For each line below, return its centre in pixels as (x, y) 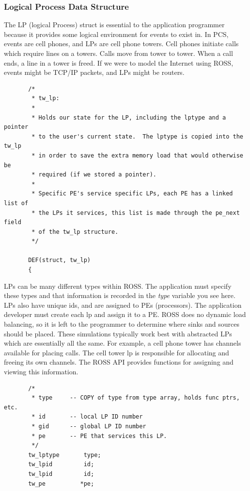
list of (16, 203)
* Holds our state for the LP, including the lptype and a (129, 117)
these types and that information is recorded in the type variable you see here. (120, 295)
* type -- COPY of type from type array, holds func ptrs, (136, 398)
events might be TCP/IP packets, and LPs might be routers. (94, 72)
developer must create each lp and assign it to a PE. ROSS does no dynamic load (125, 314)
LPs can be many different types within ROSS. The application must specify (118, 286)
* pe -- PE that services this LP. (99, 436)
